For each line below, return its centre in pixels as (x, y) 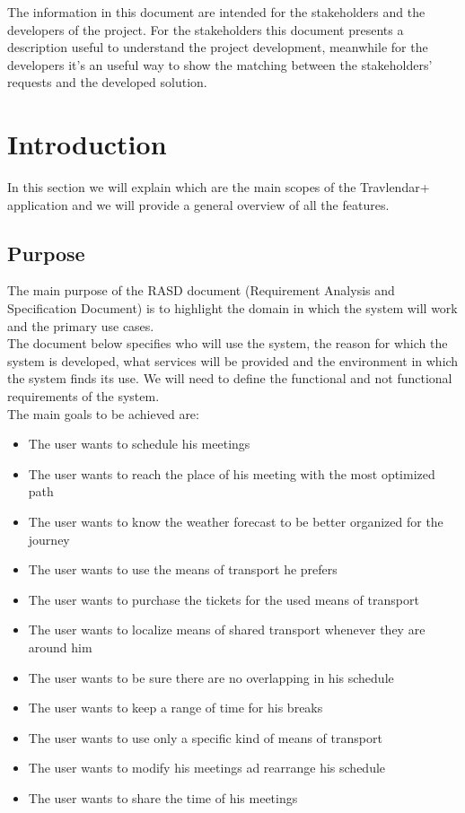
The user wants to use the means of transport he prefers (183, 569)
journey (49, 539)
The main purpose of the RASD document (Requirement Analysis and (201, 290)
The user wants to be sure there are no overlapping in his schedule (211, 677)
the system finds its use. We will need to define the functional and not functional (230, 378)
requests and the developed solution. (107, 82)
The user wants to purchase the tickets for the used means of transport (224, 599)
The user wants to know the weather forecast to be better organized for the (236, 522)
